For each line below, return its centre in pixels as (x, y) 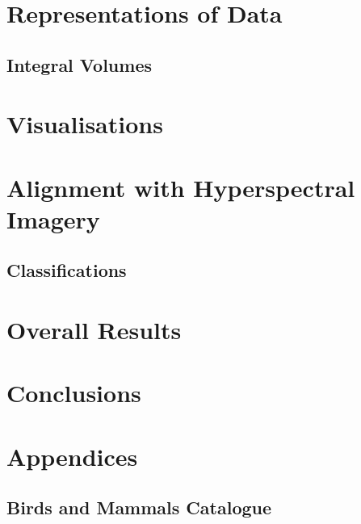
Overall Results (94, 330)
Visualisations (85, 124)
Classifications (67, 270)
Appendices (72, 456)
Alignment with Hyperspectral (181, 187)
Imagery (53, 218)
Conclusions (74, 393)
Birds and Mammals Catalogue (139, 507)
